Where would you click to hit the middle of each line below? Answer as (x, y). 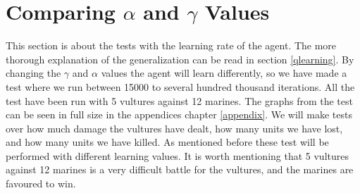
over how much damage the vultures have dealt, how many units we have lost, (174, 128)
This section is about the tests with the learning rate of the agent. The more (171, 45)
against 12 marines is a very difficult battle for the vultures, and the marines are (180, 169)
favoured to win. (41, 183)
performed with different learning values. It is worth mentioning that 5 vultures (177, 155)
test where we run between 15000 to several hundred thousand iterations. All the (180, 86)
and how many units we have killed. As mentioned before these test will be (167, 142)
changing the (33, 73)
